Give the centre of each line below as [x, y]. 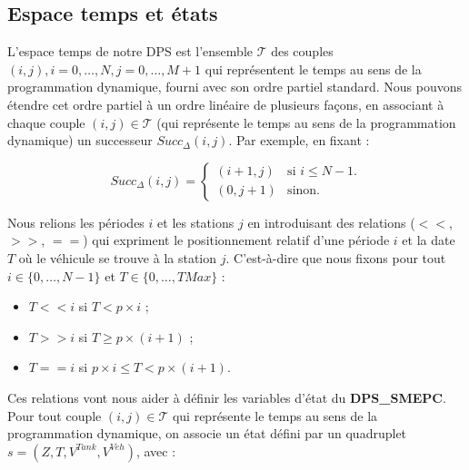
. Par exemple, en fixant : [299, 140]
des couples [302, 51]
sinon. [304, 191]
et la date [429, 240]
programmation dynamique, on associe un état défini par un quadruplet [207, 433]
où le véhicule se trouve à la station [118, 257]
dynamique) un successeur [80, 140]
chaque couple [46, 122]
